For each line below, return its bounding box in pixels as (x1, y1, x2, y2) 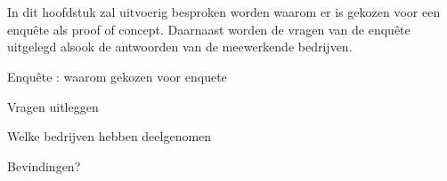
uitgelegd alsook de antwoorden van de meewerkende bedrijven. (7, 37, 353, 56)
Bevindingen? (7, 156, 81, 175)
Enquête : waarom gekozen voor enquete (7, 67, 227, 85)
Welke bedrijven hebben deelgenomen (7, 127, 212, 146)
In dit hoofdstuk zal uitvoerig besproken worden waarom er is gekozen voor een (7, 3, 441, 21)
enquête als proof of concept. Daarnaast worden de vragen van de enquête (7, 20, 410, 38)
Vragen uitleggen (7, 97, 99, 115)
